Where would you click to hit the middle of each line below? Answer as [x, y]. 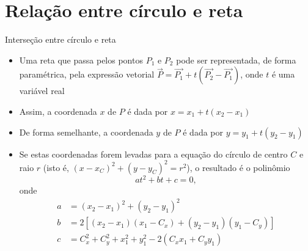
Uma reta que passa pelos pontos [81, 60]
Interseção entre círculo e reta [61, 39]
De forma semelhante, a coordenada [86, 132]
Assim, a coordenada [58, 111]
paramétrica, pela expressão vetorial [87, 74]
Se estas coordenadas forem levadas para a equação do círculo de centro [153, 154]
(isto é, [56, 167]
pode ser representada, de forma [236, 60]
